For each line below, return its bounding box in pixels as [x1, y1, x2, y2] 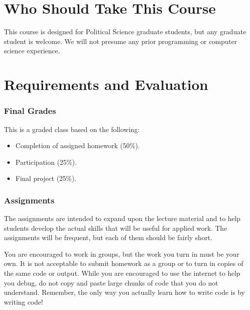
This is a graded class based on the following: [4, 124, 140, 134]
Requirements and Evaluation [4, 74, 208, 94]
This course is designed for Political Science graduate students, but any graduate [4, 26, 247, 37]
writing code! [4, 296, 43, 307]
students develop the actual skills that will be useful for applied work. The [4, 222, 227, 233]
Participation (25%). [15, 156, 77, 167]
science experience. [4, 45, 60, 56]
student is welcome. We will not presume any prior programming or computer [4, 36, 237, 46]
